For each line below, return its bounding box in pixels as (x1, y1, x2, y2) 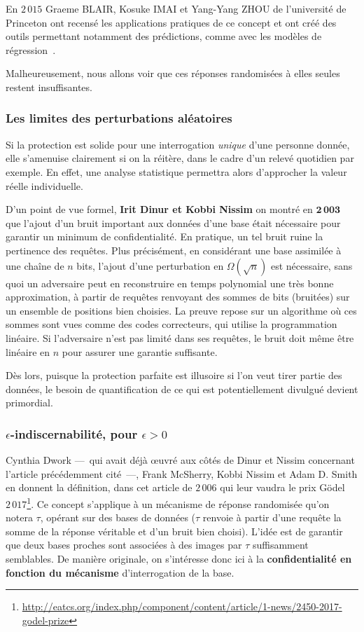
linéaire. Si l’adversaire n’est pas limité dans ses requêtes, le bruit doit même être (6, 330, 354, 345)
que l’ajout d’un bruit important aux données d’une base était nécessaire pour (6, 215, 341, 230)
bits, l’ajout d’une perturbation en (76, 258, 224, 273)
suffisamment (252, 537, 309, 552)
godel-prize (22, 612, 69, 627)
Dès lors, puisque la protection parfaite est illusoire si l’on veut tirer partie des (6, 368, 342, 383)
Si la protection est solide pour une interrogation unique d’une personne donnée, (6, 137, 350, 151)
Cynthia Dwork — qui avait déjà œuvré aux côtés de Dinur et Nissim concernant (6, 453, 355, 467)
